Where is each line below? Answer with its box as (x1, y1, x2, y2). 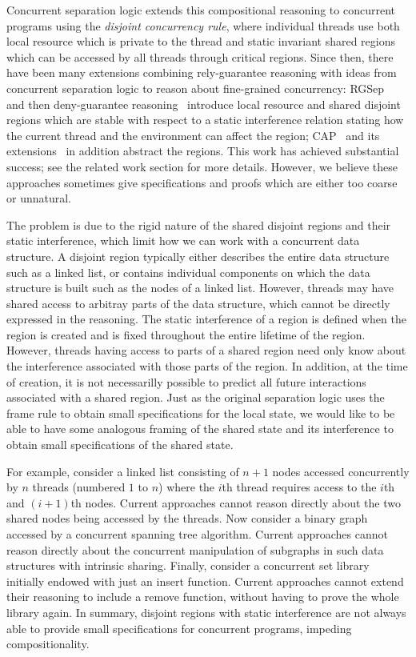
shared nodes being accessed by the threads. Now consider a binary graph (6, 510, 368, 527)
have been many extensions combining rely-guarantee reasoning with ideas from (6, 64, 397, 81)
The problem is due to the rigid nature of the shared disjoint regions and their (6, 216, 391, 233)
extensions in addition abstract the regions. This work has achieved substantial (6, 142, 399, 159)
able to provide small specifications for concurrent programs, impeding (6, 619, 352, 636)
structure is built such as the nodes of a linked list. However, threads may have (6, 279, 394, 296)
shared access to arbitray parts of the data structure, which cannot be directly (6, 294, 390, 311)
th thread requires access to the (222, 479, 377, 495)
